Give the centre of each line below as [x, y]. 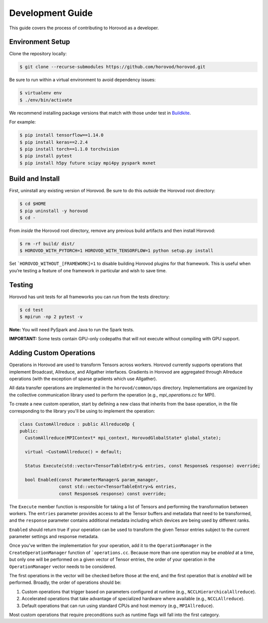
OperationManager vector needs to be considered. [63, 566]
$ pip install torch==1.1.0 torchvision [69, 149]
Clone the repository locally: [38, 54]
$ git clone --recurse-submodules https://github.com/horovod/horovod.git [113, 67]
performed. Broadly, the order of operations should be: [65, 583]
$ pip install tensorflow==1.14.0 [62, 135]
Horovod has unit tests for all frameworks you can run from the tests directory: [89, 297]
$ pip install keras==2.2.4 [54, 142]
